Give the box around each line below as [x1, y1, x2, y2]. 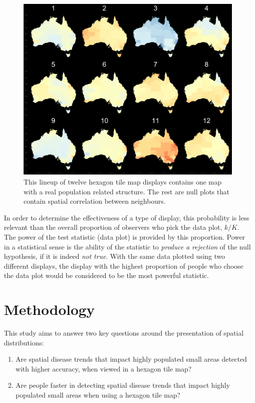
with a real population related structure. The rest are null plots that [24, 186, 229, 196]
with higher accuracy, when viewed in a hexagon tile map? [15, 363, 192, 373]
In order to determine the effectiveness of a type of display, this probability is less [4, 212, 250, 222]
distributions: [4, 337, 44, 347]
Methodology [4, 299, 95, 319]
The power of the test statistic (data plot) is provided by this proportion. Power [4, 231, 245, 242]
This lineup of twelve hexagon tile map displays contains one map [24, 176, 222, 186]
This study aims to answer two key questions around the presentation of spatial [4, 328, 244, 338]
